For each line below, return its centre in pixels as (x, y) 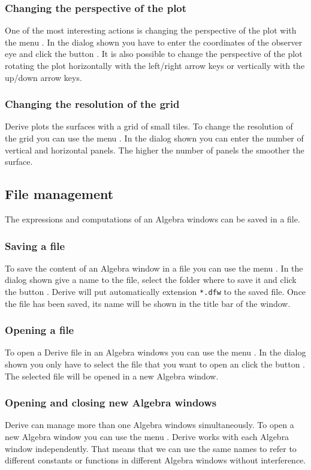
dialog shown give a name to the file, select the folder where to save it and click (151, 280)
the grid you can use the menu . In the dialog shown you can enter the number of (154, 138)
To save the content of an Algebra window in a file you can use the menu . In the (154, 268)
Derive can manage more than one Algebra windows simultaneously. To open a (150, 425)
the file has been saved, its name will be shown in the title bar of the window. (148, 303)
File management (59, 194)
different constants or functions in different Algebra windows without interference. (155, 460)
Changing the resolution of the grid (92, 104)
